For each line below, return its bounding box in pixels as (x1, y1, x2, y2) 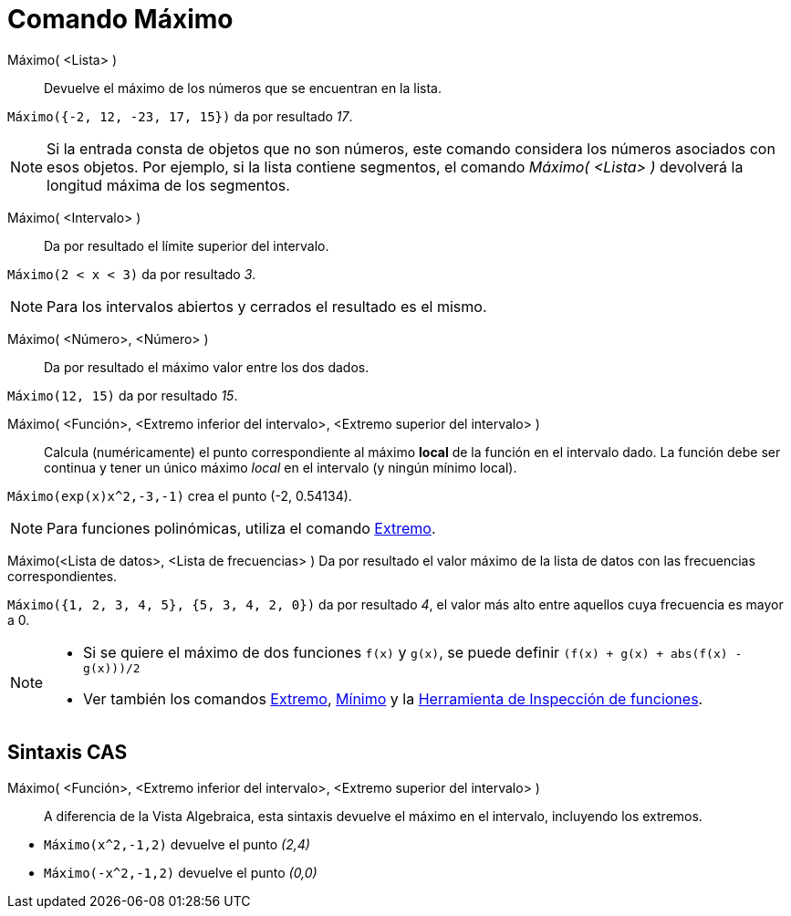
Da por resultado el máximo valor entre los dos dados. (44, 359, 369, 375)
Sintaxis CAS (7, 741, 128, 765)
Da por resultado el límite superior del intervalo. (44, 237, 329, 254)
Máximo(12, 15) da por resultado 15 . (7, 387, 238, 403)
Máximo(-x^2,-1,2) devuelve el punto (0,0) (44, 864, 317, 880)
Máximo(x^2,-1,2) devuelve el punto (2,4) (44, 836, 310, 852)
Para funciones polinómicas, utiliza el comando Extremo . (47, 518, 436, 537)
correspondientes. (7, 567, 118, 584)
